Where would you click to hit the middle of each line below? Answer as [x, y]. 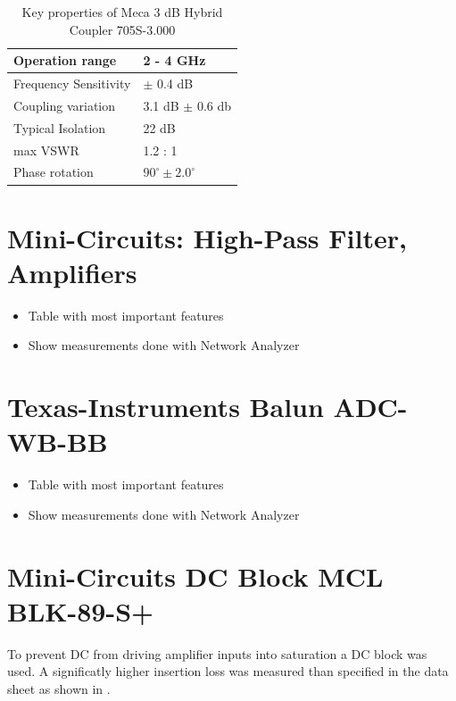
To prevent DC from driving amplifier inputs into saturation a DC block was [217, 653]
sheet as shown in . [59, 688]
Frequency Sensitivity [72, 83]
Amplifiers [72, 272]
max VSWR [46, 150]
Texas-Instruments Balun [166, 407]
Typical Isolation [60, 127]
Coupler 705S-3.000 [122, 29]
